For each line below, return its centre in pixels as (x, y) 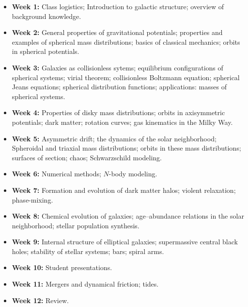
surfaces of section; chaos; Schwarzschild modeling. (87, 157)
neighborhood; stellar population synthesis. (76, 225)
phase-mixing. (32, 199)
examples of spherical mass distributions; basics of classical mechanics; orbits (126, 42)
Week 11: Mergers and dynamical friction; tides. (85, 284)
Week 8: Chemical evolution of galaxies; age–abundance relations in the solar (128, 216)
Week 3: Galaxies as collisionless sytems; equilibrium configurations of (117, 67)
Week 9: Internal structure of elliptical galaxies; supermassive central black (125, 242)
